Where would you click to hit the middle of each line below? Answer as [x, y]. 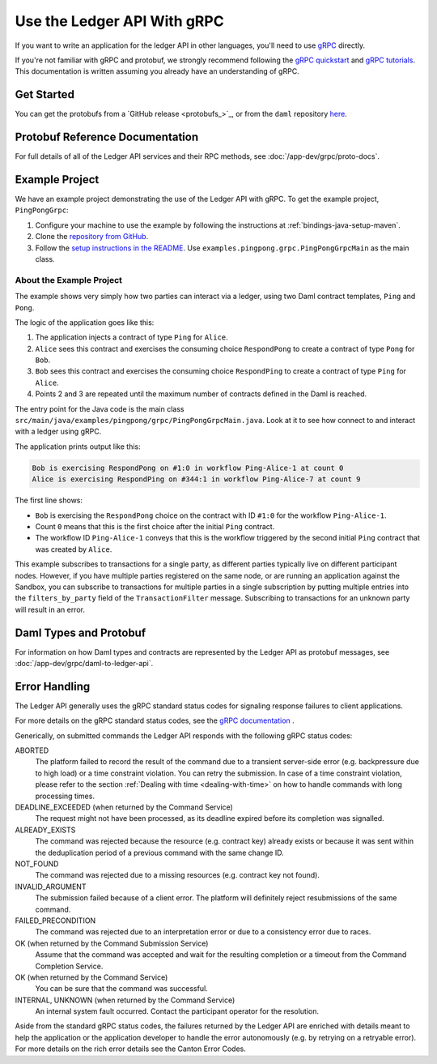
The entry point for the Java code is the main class [100, 408]
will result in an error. [50, 609]
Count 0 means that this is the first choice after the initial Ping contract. [155, 526]
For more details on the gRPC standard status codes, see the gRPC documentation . [155, 720]
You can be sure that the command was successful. [121, 989]
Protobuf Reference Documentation [106, 137]
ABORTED [32, 750]
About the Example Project [69, 280]
